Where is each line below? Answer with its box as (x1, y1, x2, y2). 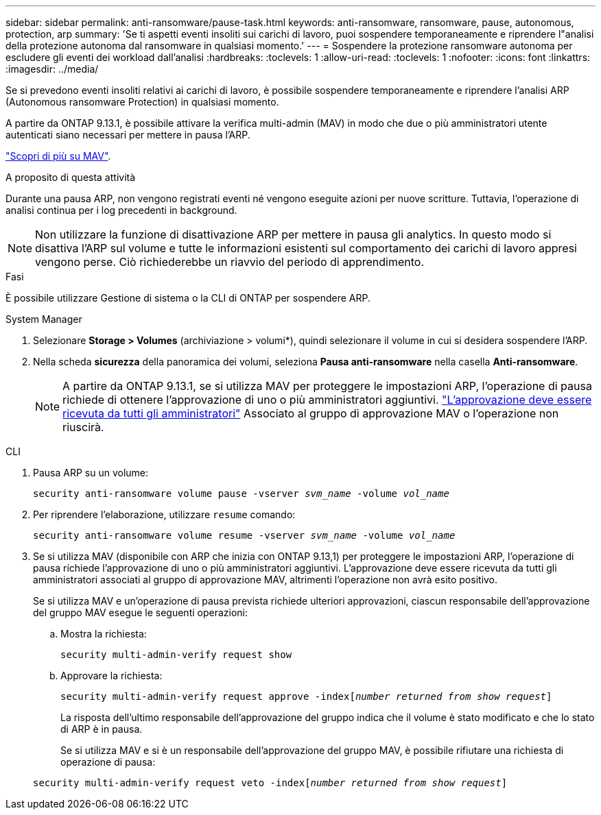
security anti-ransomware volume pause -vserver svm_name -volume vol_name (33, 488, 449, 499)
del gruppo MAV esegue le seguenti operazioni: (33, 607, 248, 618)
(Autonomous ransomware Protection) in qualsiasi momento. (5, 96, 279, 108)
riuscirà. (62, 420, 104, 434)
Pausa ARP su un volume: (33, 467, 149, 478)
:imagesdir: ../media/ (5, 63, 99, 75)
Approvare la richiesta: (60, 670, 163, 681)
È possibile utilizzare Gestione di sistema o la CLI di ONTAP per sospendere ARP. (5, 292, 370, 304)
